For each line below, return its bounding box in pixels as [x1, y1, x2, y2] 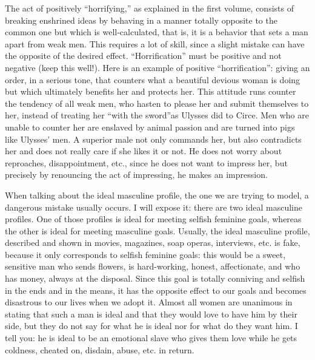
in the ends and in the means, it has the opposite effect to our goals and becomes [5, 284, 307, 296]
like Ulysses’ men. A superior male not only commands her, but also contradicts [5, 132, 302, 145]
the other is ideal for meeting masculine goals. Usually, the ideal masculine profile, [5, 224, 310, 237]
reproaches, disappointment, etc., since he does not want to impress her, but [5, 156, 288, 169]
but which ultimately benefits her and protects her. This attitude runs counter [5, 85, 296, 98]
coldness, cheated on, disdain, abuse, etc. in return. [5, 343, 194, 356]
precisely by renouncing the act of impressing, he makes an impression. [5, 168, 268, 181]
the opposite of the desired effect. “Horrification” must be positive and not [5, 49, 282, 62]
